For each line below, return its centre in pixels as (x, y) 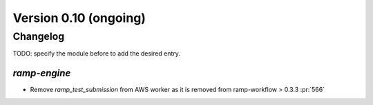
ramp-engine (42, 73)
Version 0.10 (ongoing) (79, 18)
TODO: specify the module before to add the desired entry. (97, 54)
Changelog (39, 36)
